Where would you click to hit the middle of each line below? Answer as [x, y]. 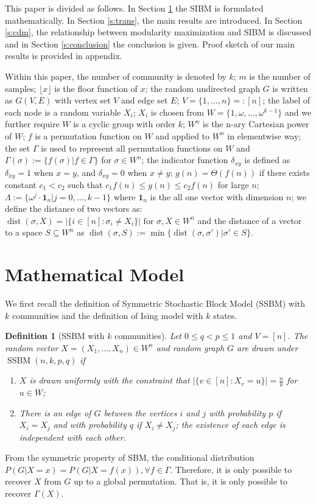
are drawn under [268, 347]
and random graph [190, 347]
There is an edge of [55, 412]
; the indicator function [185, 160]
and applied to [183, 135]
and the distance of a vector [250, 220]
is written [290, 88]
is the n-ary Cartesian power [256, 124]
